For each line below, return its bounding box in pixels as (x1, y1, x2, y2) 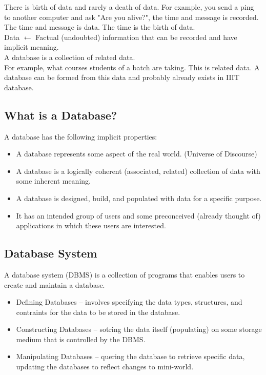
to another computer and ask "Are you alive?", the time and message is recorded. (4, 11, 259, 22)
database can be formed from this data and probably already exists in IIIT (4, 72, 239, 83)
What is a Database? (4, 107, 117, 123)
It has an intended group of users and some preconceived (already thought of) (16, 210, 261, 221)
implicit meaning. (4, 42, 59, 52)
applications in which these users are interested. (16, 220, 166, 231)
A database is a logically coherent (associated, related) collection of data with (16, 165, 260, 176)
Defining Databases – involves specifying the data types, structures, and (16, 297, 242, 307)
